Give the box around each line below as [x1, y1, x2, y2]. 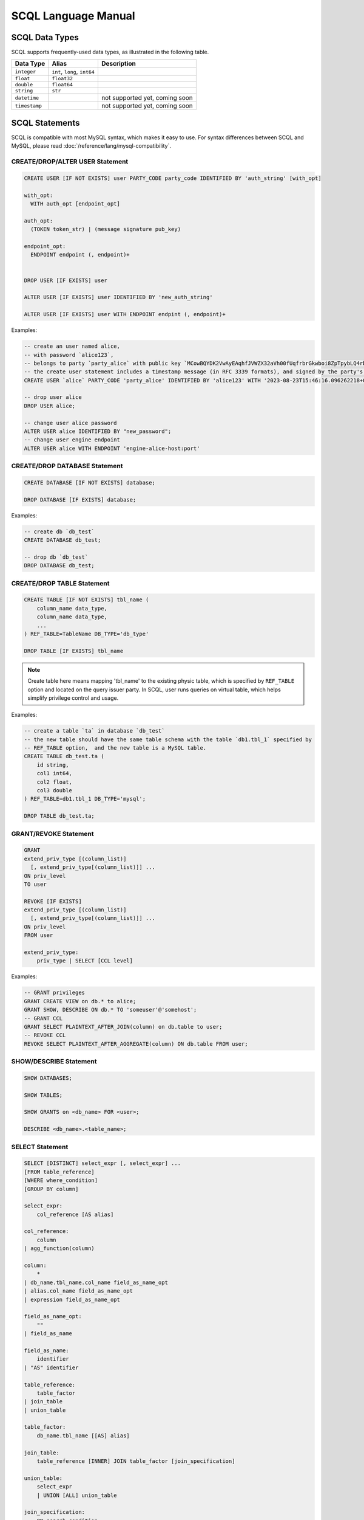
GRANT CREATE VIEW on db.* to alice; [24, 998, 136, 1004]
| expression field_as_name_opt [24, 1296, 121, 1303]
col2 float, [36, 778, 73, 786]
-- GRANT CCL [24, 1015, 63, 1021]
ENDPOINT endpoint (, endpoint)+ [30, 251, 130, 258]
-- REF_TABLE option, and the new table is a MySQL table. [24, 745, 207, 751]
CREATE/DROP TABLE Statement [11, 579, 110, 587]
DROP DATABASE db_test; [24, 562, 95, 569]
